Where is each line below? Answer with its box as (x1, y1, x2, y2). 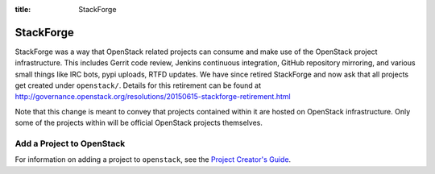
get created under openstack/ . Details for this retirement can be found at (14, 81, 262, 90)
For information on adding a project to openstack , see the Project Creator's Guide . (14, 155, 292, 164)
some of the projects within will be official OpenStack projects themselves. (14, 118, 263, 128)
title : (14, 5, 31, 14)
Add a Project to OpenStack (14, 138, 126, 149)
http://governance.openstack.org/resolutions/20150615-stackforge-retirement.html (14, 92, 291, 101)
